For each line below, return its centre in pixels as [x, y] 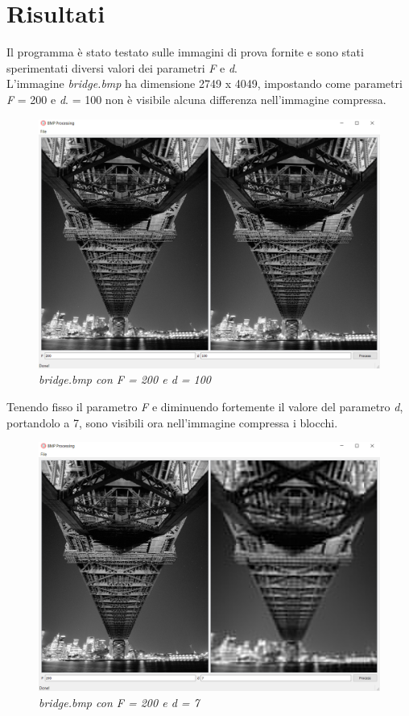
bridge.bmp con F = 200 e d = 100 [125, 379]
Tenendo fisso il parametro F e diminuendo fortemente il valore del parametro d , [205, 406]
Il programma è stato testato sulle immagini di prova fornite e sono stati [185, 52]
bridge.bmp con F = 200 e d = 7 [119, 703]
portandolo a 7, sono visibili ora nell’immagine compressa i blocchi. [172, 422]
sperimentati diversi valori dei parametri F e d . [122, 67]
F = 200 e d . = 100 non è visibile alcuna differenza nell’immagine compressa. [196, 99]
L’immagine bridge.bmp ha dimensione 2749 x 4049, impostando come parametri [204, 83]
